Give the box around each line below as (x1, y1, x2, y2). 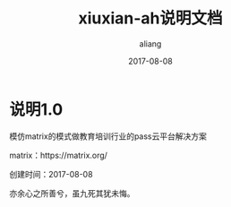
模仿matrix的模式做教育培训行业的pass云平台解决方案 (9, 131, 208, 142)
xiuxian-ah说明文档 (78, 8, 223, 29)
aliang (139, 38, 162, 49)
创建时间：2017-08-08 (9, 168, 93, 179)
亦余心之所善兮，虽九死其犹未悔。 (9, 187, 135, 198)
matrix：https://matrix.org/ (9, 150, 107, 160)
